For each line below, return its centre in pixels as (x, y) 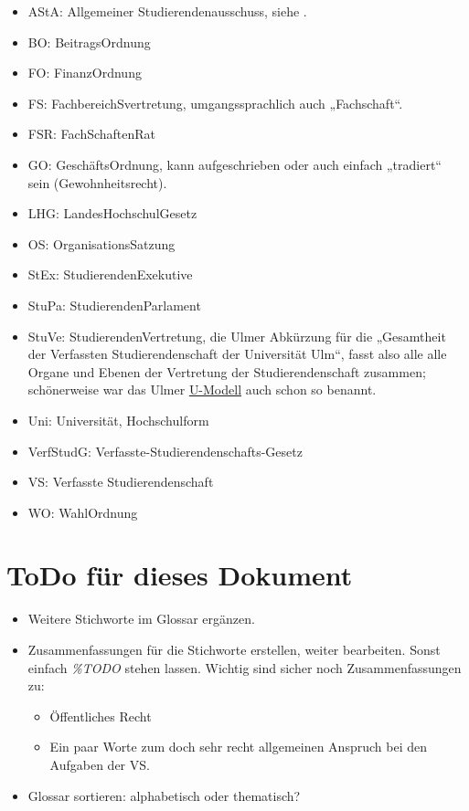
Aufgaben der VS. (100, 764)
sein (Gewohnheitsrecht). (97, 182)
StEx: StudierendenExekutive (110, 274)
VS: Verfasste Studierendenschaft (121, 482)
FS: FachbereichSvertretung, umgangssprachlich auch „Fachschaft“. (215, 103)
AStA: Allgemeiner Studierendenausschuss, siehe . (167, 11)
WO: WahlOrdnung (83, 512)
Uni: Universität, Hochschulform (118, 420)
